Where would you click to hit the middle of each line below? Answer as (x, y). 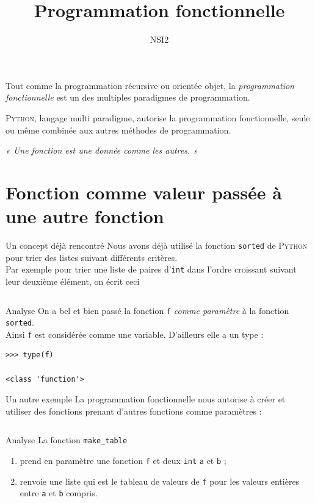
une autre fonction (85, 216)
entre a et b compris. (59, 493)
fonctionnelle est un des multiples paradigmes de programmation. (128, 97)
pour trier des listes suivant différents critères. (92, 257)
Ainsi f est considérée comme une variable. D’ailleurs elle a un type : (135, 334)
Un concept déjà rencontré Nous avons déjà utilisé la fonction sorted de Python (157, 245)
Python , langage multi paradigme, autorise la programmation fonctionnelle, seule (158, 117)
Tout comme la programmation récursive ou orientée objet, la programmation (150, 85)
